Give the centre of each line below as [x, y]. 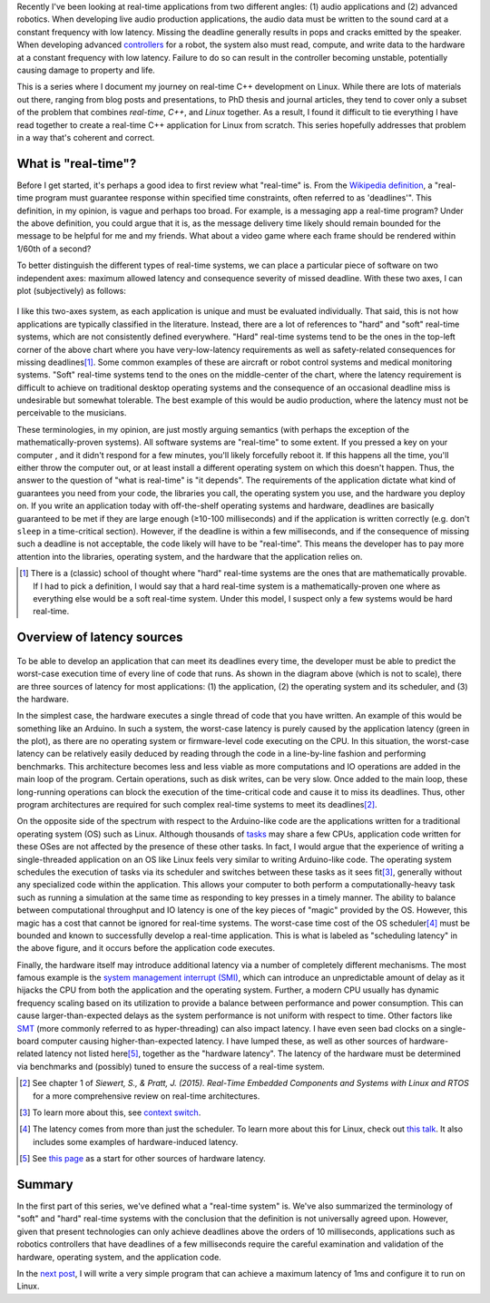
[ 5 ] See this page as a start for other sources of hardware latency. [143, 1159]
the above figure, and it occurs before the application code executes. [146, 948]
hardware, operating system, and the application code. [119, 1257]
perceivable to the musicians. [72, 413]
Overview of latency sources [100, 637]
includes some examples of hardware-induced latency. [136, 1141]
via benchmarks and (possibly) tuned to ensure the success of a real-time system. [171, 1066]
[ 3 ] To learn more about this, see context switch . [110, 1112]
